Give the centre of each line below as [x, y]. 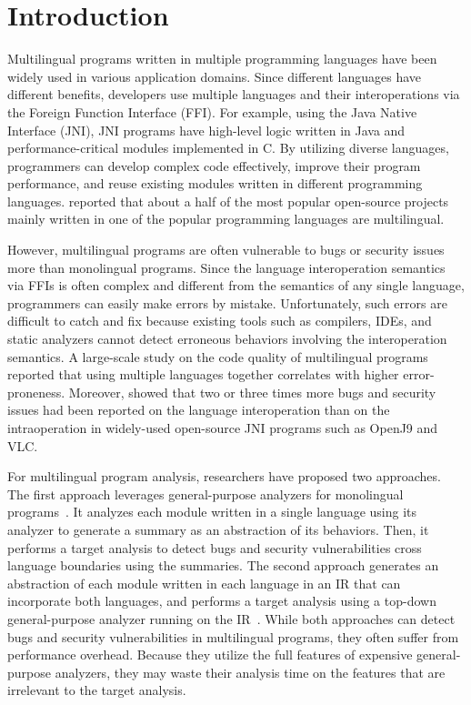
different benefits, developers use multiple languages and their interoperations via [234, 94]
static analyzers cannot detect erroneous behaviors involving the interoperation [227, 339]
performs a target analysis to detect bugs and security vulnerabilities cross [215, 547]
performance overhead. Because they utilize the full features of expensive [210, 655]
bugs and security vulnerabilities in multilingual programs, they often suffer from [233, 636]
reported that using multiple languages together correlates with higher [203, 374]
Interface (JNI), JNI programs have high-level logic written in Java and [206, 130]
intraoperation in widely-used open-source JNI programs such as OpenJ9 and [223, 428]
